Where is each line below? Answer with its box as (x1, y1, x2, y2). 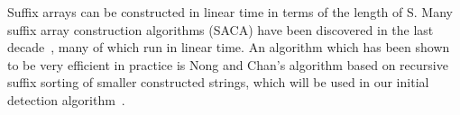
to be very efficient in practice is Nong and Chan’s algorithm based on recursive (7, 55, 448, 74)
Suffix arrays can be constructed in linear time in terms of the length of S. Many (7, 3, 453, 21)
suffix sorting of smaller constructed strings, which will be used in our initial (7, 73, 429, 92)
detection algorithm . (7, 90, 125, 109)
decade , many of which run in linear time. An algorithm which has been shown (7, 38, 450, 57)
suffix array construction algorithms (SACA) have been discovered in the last (7, 20, 434, 39)
